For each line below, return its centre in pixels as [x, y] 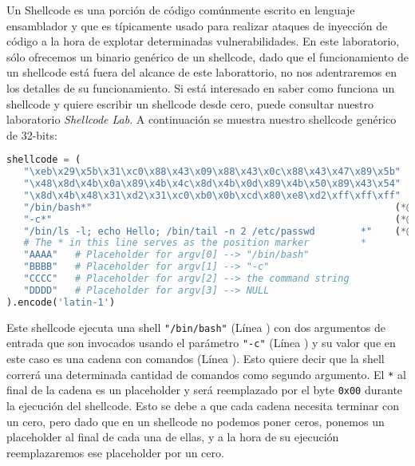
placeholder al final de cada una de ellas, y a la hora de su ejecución [173, 437]
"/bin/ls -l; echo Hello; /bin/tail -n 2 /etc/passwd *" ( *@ [218, 231]
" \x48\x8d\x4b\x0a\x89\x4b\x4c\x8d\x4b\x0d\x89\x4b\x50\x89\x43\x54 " [212, 184]
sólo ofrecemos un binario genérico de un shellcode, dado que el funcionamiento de [207, 56]
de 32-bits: [32, 134]
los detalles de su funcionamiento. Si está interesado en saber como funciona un [201, 87]
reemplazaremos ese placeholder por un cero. [115, 452]
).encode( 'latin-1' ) [61, 302]
